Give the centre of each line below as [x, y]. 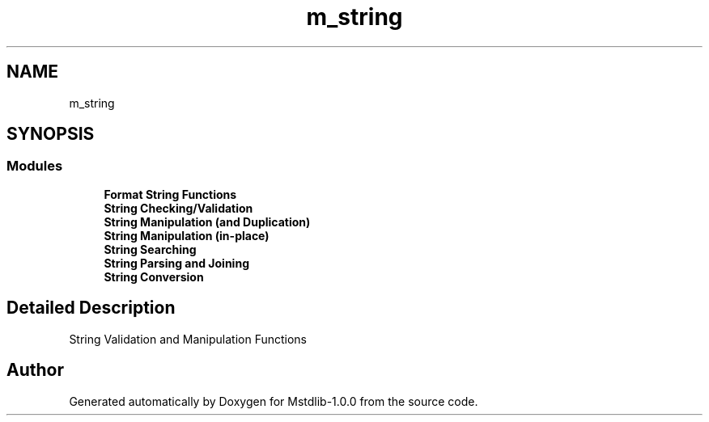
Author [35, 370]
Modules [35, 166]
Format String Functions [170, 194]
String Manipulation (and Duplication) [207, 222]
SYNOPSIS [51, 134]
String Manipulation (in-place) [187, 235]
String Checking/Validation [178, 208]
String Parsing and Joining [176, 263]
